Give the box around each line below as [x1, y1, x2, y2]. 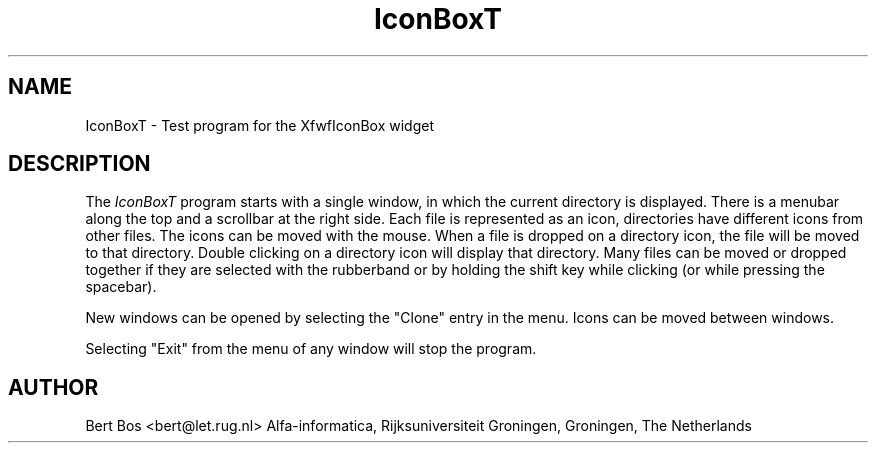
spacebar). [85, 278, 157, 296]
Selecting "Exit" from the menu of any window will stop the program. [85, 340, 537, 358]
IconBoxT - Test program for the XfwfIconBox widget [85, 116, 435, 134]
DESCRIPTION [8, 151, 151, 177]
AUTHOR [8, 374, 99, 400]
